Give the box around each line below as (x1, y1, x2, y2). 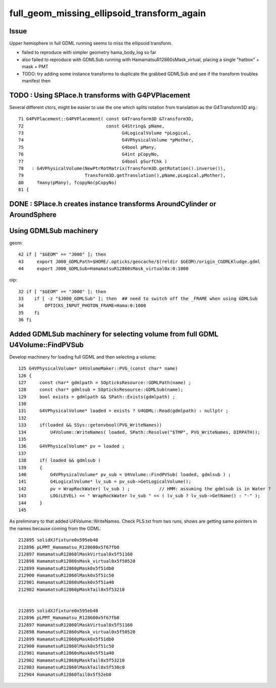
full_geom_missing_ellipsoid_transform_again (9, 8, 206, 19)
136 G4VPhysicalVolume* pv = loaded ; (18, 443, 125, 449)
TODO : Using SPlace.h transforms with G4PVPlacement (9, 91, 190, 100)
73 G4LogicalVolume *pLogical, (18, 130, 191, 136)
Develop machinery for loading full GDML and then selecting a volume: (9, 354, 156, 360)
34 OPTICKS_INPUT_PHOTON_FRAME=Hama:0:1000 (18, 303, 146, 308)
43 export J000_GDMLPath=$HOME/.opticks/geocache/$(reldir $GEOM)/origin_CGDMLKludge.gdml (18, 258, 261, 264)
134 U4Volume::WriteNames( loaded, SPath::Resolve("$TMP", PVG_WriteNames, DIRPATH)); (18, 429, 261, 435)
